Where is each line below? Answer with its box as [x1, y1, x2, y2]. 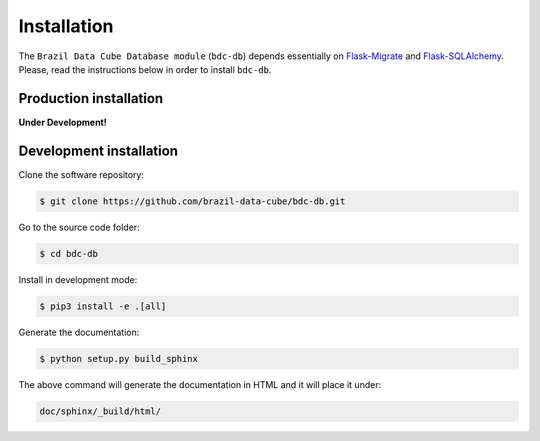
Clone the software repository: [18, 168, 145, 180]
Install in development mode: [18, 273, 138, 285]
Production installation [18, 90, 164, 107]
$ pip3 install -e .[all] [39, 300, 167, 312]
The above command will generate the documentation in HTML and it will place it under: [18, 378, 382, 390]
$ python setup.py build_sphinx [39, 353, 199, 364]
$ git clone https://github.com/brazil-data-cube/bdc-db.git [39, 195, 346, 207]
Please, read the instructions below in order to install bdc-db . [18, 63, 272, 75]
